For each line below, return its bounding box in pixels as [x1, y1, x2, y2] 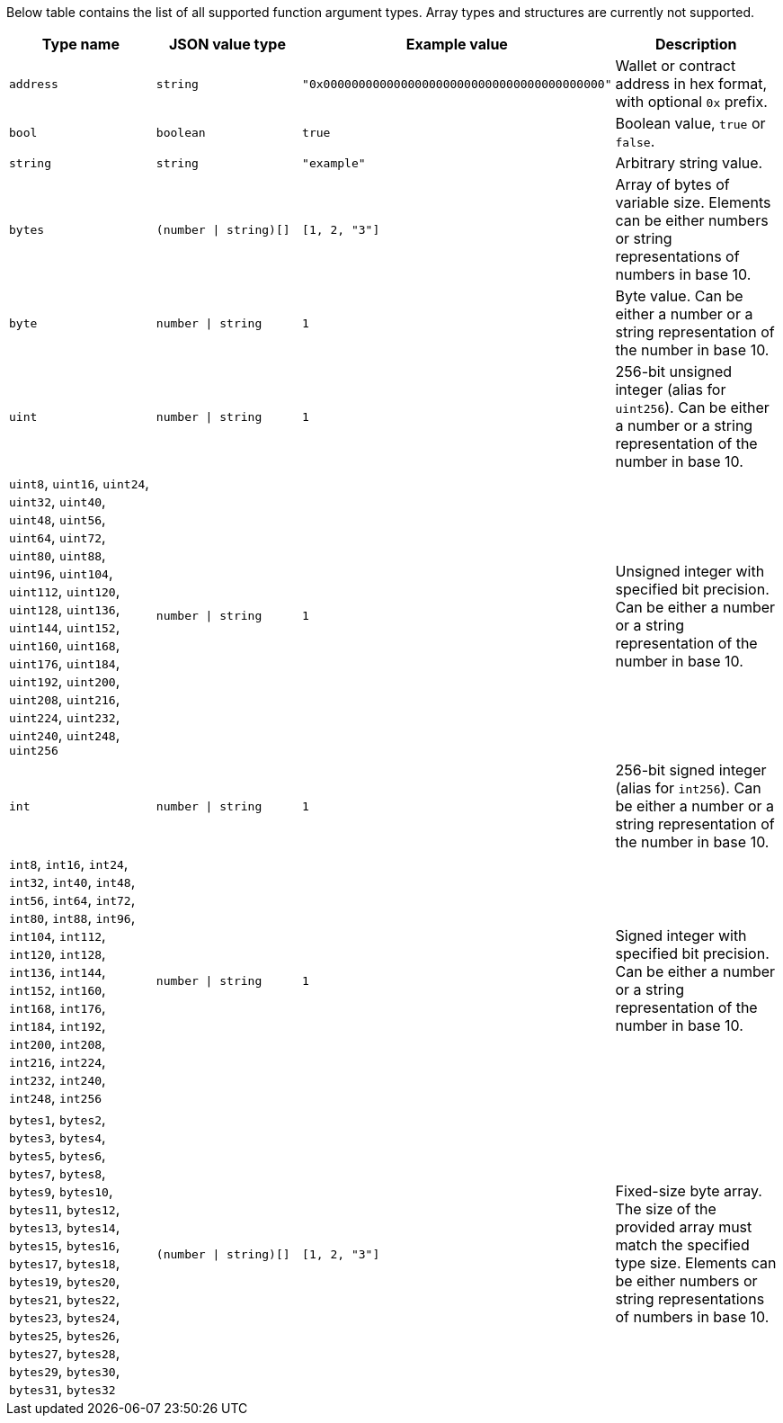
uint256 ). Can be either [615, 398, 770, 416]
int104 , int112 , [9, 926, 106, 944]
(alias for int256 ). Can [615, 779, 761, 797]
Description [655, 35, 737, 53]
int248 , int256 [9, 1088, 102, 1106]
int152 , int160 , [9, 980, 106, 998]
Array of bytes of [615, 175, 730, 193]
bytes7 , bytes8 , [9, 1164, 106, 1182]
